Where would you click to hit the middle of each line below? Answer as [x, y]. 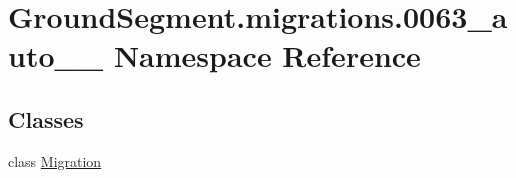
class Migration [55, 160]
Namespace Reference [267, 55]
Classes [46, 118]
